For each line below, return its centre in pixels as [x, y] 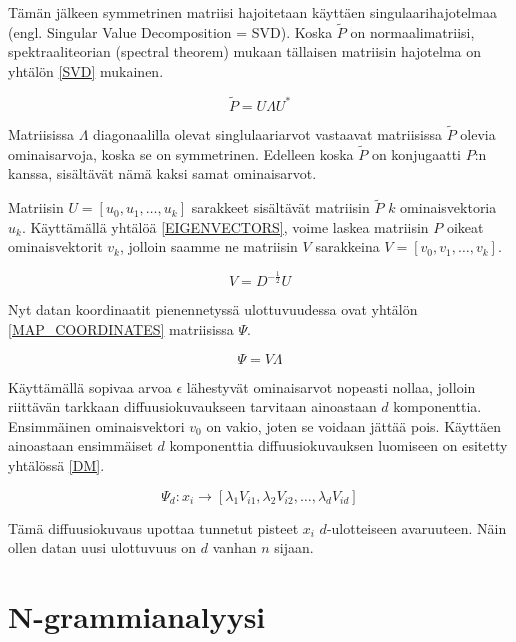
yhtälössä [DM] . [56, 464]
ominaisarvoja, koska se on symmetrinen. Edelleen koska [181, 153]
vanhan [234, 547]
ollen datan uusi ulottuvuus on [102, 547]
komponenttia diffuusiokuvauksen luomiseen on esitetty [338, 445]
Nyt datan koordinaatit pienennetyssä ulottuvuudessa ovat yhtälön [213, 309]
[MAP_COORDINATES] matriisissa [121, 328]
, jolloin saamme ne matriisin [208, 246]
